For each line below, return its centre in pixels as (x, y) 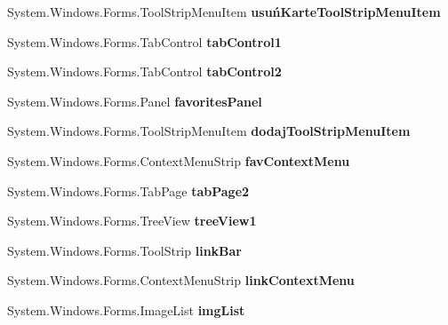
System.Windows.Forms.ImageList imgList (126, 309)
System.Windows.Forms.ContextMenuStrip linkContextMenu (181, 280)
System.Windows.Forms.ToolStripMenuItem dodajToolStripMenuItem (209, 131)
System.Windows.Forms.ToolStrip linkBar (125, 250)
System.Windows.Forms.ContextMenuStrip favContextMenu (179, 160)
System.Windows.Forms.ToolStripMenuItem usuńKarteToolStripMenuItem (224, 12)
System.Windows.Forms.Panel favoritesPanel (135, 101)
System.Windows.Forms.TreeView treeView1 (132, 221)
